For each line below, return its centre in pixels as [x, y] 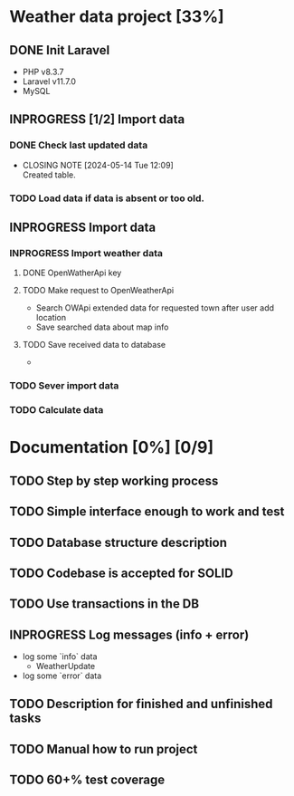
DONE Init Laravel [60, 50]
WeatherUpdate [66, 667]
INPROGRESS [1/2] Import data [97, 120]
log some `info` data [60, 657]
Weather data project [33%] [117, 17]
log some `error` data [62, 676]
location [51, 318]
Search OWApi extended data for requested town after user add [155, 308]
